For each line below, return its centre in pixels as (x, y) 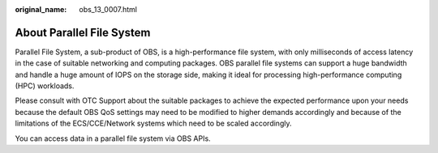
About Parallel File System (83, 32)
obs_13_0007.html (108, 9)
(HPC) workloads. (45, 86)
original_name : (41, 9)
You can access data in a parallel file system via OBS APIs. (113, 138)
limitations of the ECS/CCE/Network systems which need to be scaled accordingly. (153, 123)
